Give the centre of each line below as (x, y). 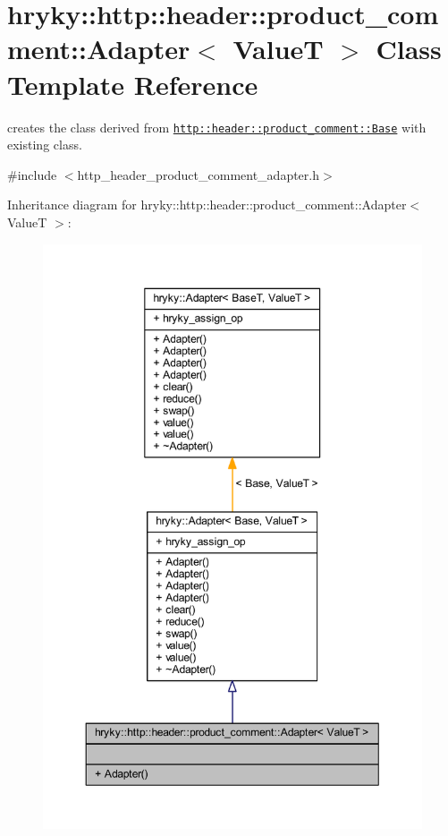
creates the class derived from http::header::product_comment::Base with (217, 127)
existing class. (45, 145)
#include (32, 174)
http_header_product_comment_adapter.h (198, 174)
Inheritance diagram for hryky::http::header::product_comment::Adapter (207, 205)
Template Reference (133, 84)
